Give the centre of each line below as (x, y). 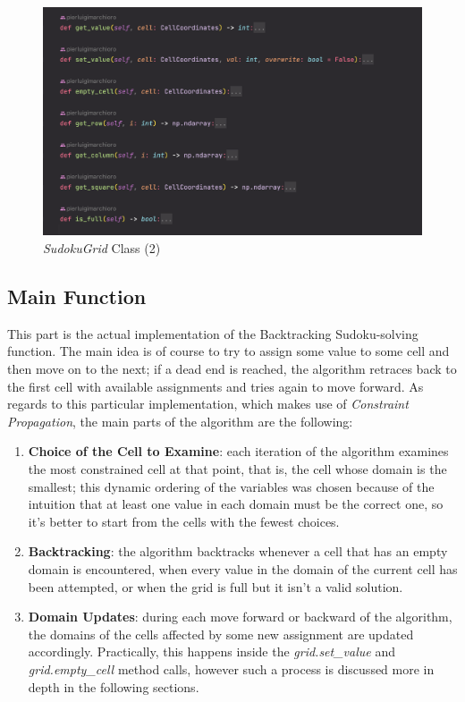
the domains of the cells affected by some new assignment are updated (221, 634)
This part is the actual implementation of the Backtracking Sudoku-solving (213, 333)
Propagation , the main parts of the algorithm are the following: (180, 421)
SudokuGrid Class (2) (102, 248)
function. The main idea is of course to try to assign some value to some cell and (228, 351)
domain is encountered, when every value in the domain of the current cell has (243, 568)
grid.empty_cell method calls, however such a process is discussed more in (231, 668)
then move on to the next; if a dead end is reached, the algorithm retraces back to (232, 369)
